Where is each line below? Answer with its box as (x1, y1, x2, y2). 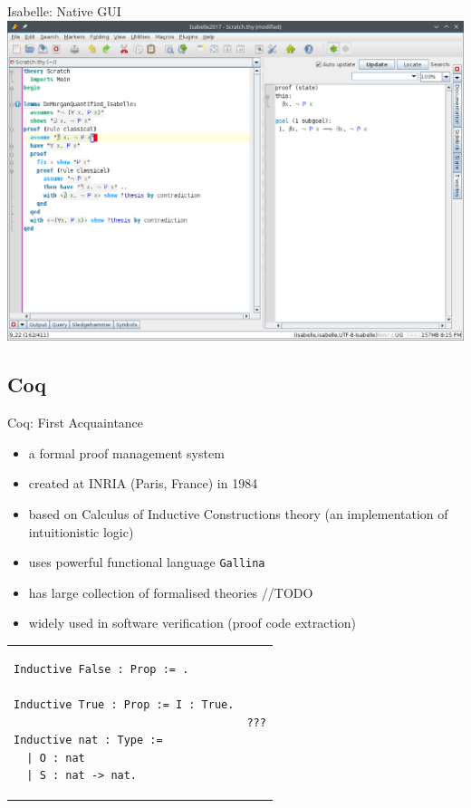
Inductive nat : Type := (14, 734, 163, 747)
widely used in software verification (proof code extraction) (28, 613, 357, 632)
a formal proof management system (28, 443, 225, 462)
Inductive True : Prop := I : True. (14, 698, 235, 712)
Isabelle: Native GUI (7, 2, 121, 20)
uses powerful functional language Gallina (28, 553, 265, 572)
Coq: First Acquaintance (7, 413, 144, 432)
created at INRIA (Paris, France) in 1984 (28, 474, 258, 493)
